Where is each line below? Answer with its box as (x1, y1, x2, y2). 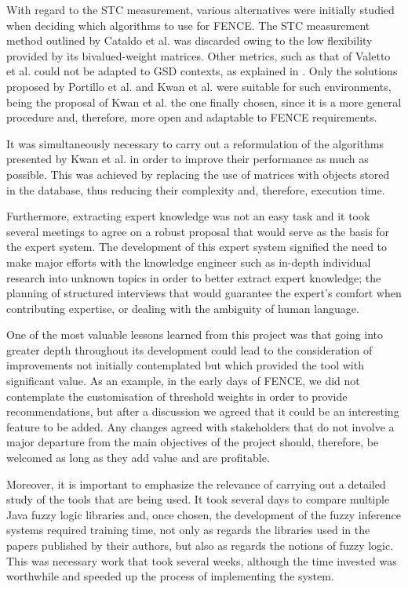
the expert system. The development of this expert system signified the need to (6, 238, 388, 255)
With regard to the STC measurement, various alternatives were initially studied (6, 2, 395, 17)
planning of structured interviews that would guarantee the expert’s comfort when (6, 285, 402, 301)
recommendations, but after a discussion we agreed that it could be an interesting (6, 403, 399, 420)
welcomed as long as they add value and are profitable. (6, 449, 270, 466)
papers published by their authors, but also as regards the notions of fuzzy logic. (6, 537, 394, 553)
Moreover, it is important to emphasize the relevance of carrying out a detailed (6, 475, 386, 492)
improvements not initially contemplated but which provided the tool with (6, 357, 364, 373)
